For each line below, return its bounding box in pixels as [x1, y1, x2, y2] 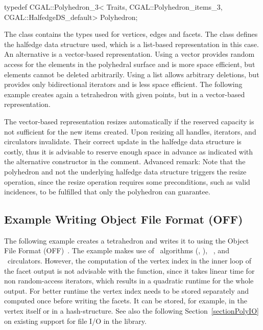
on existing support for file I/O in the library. [4, 315, 147, 326]
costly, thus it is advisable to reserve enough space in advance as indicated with [4, 146, 253, 157]
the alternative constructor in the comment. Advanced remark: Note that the [4, 156, 246, 167]
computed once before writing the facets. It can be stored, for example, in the [4, 295, 247, 306]
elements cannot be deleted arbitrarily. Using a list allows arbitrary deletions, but [4, 69, 259, 79]
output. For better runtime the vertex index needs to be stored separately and [4, 285, 249, 296]
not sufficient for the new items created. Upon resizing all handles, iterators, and [4, 126, 256, 137]
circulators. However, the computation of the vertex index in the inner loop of [7, 255, 252, 266]
